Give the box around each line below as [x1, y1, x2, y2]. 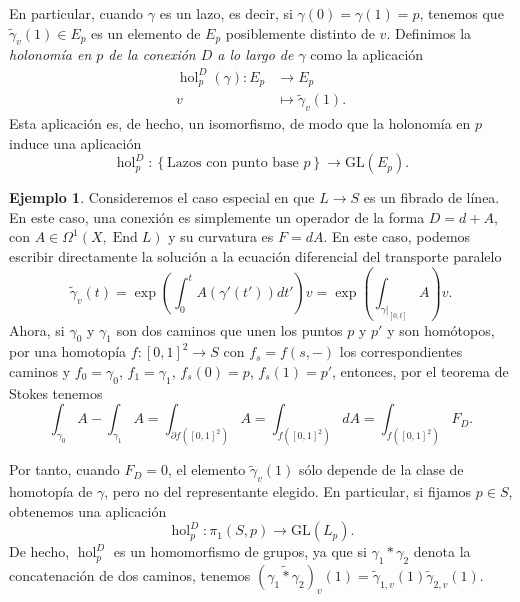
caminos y [9, 361, 71, 382]
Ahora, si [9, 319, 65, 340]
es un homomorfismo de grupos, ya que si [113, 541, 367, 562]
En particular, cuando [9, 3, 144, 23]
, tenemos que [419, 3, 504, 23]
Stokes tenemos [9, 382, 103, 403]
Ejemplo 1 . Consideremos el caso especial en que [9, 187, 315, 208]
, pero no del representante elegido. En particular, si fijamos [104, 481, 472, 502]
